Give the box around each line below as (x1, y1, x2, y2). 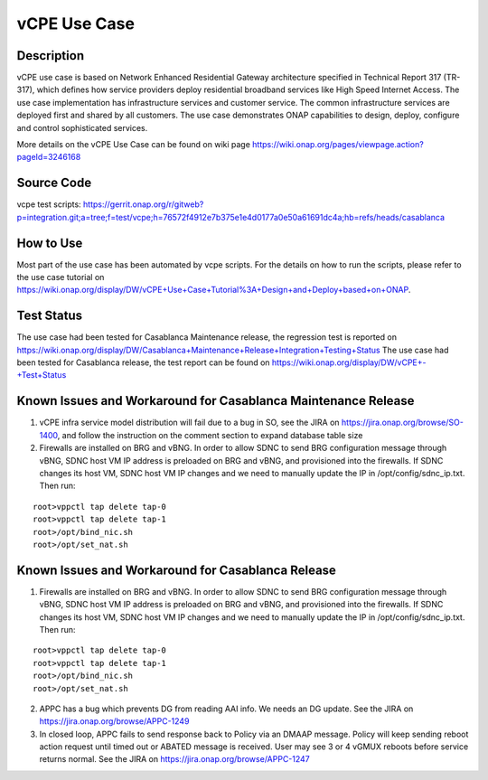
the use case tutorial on (16, 272, 105, 282)
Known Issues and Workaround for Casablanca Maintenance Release (16, 393, 415, 409)
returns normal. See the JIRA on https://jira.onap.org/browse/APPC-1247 (39, 754, 311, 765)
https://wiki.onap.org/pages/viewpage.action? (251, 139, 424, 150)
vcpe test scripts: (16, 199, 81, 210)
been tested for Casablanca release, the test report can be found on (16, 357, 270, 368)
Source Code (16, 175, 92, 191)
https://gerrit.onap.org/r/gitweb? (82, 199, 204, 210)
